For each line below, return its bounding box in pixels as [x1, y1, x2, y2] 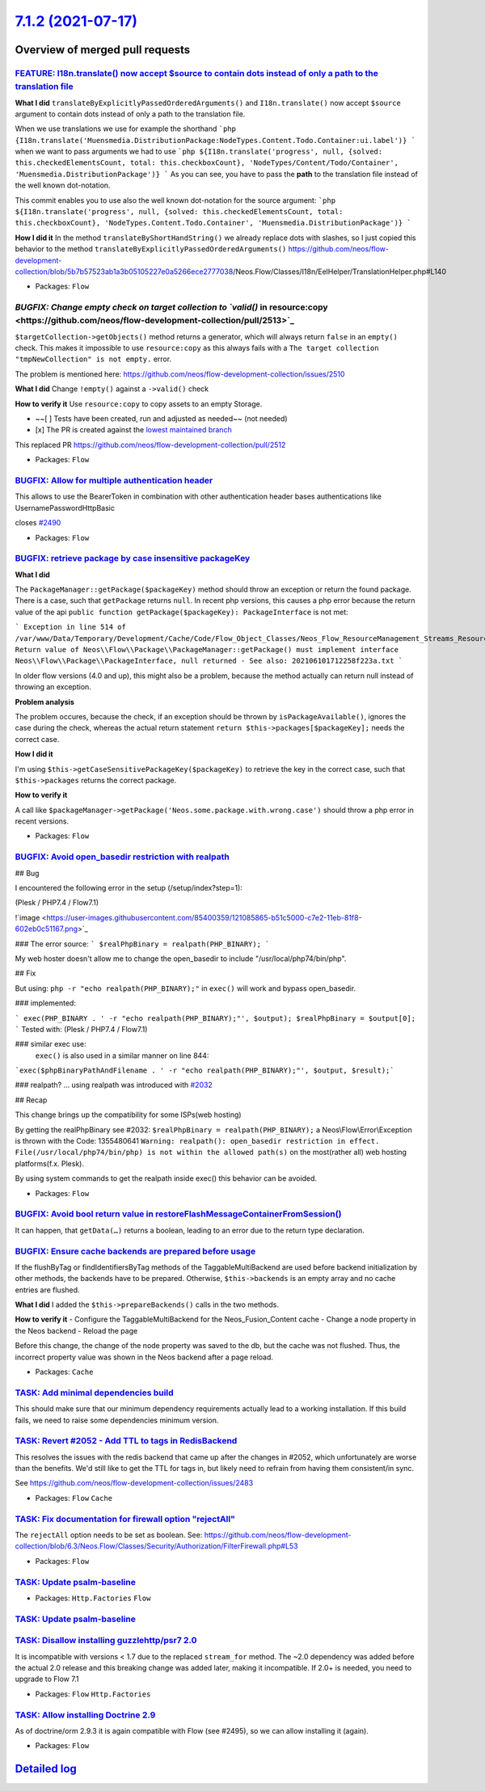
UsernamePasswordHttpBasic [15, 503, 115, 512]
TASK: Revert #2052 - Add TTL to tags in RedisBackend [15, 1435, 238, 1447]
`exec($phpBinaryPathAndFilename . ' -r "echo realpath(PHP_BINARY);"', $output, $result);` [15, 1066, 395, 1075]
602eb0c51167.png [15, 924, 78, 933]
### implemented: [15, 998, 77, 1008]
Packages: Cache [35, 1367, 94, 1376]
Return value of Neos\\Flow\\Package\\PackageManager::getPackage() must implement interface [15, 645, 399, 654]
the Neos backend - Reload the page [15, 1325, 138, 1335]
